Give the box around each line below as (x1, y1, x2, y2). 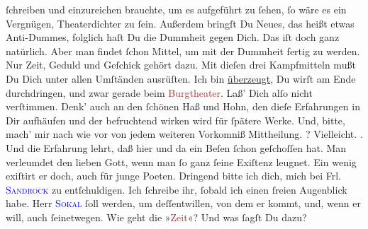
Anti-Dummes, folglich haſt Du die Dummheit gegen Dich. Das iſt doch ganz (6, 30, 340, 45)
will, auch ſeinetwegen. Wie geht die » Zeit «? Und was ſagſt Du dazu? (6, 209, 307, 224)
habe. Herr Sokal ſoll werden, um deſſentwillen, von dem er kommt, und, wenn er (6, 196, 361, 211)
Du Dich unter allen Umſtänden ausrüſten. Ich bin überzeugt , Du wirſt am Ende (6, 71, 356, 86)
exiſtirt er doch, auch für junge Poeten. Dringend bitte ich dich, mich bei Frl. (6, 168, 341, 183)
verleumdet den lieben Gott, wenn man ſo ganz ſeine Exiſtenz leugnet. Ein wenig (6, 154, 357, 169)
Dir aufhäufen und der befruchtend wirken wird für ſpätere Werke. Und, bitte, (6, 112, 345, 127)
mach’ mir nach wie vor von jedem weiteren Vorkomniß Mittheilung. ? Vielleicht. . (6, 127, 363, 141)
